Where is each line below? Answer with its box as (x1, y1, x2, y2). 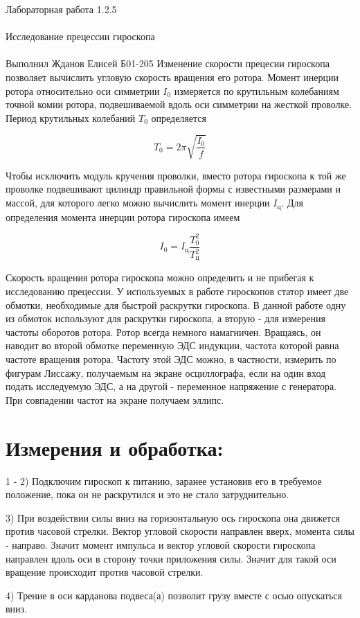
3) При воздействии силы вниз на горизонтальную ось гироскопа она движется (6, 510, 341, 524)
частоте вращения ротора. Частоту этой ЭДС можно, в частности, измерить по (6, 352, 336, 367)
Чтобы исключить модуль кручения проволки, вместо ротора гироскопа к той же (6, 168, 346, 182)
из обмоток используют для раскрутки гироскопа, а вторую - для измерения (6, 311, 325, 326)
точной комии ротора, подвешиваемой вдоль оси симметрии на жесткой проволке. (6, 97, 352, 112)
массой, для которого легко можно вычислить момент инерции (6, 195, 270, 210)
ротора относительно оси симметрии (6, 83, 160, 98)
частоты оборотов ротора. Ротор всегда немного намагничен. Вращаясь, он (6, 324, 321, 339)
